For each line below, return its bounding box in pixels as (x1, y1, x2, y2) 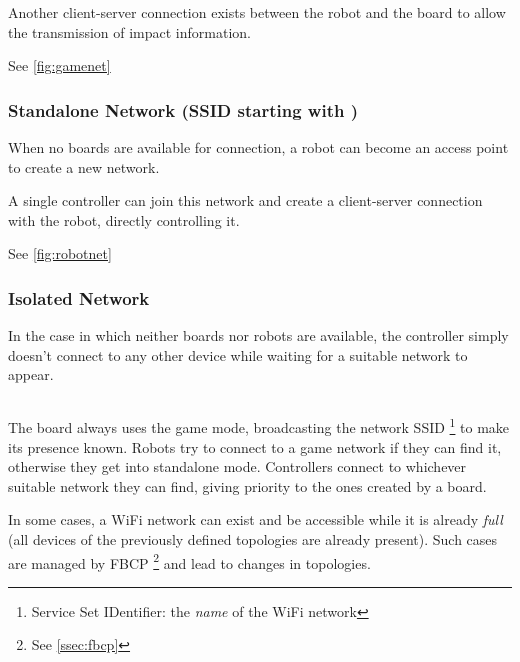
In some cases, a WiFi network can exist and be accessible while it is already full (8, 509, 503, 530)
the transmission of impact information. (8, 21, 251, 42)
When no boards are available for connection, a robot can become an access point (8, 137, 509, 157)
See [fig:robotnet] (8, 243, 112, 264)
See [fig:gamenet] (8, 55, 111, 76)
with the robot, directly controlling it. (8, 209, 240, 230)
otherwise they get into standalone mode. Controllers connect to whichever (8, 456, 467, 477)
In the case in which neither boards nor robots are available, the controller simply (8, 325, 509, 346)
